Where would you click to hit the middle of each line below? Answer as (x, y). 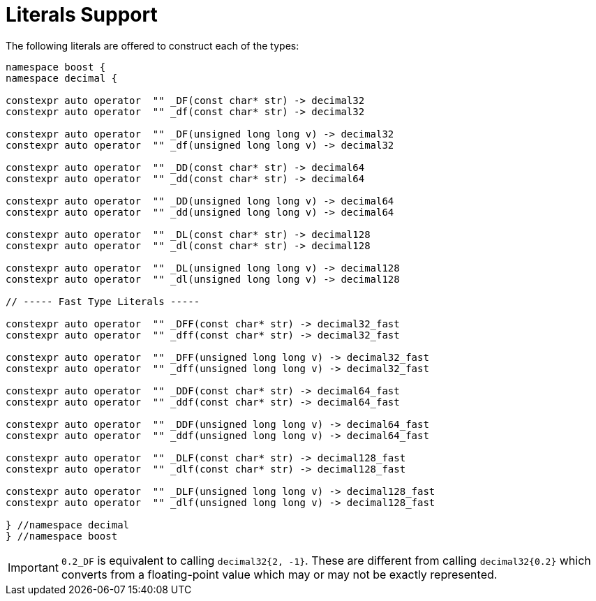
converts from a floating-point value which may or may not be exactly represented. (279, 574)
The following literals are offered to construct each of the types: (152, 45)
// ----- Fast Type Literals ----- (103, 301)
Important (33, 567)
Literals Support (82, 15)
